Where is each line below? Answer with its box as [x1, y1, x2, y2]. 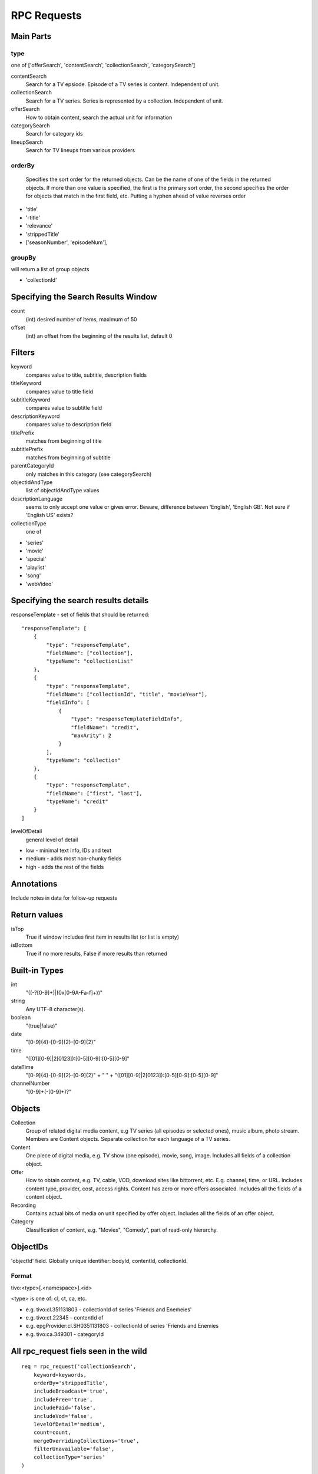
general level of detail [25, 836, 78, 843]
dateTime [11, 1063, 34, 1070]
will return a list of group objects [11, 266, 90, 273]
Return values [11, 910, 64, 920]
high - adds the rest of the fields [25, 863, 104, 870]
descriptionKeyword [11, 413, 60, 420]
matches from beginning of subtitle [25, 454, 111, 461]
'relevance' [25, 222, 53, 229]
